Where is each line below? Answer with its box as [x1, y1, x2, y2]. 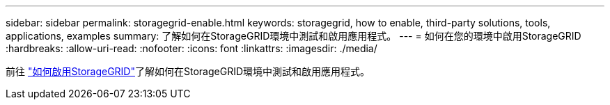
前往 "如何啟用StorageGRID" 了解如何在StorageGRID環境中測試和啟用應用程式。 [6, 65, 370, 77]
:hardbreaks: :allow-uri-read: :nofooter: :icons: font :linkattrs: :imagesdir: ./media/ [6, 42, 377, 54]
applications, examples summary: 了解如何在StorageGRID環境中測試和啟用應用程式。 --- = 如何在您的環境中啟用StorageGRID [6, 30, 581, 42]
